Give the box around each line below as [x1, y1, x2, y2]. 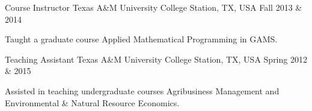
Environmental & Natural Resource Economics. [5, 96, 180, 109]
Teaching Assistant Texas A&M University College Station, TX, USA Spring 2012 [5, 53, 307, 65]
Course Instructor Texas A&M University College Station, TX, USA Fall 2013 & [5, 1, 302, 13]
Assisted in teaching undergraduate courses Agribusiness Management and [5, 84, 280, 97]
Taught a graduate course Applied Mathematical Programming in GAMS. [5, 33, 278, 45]
